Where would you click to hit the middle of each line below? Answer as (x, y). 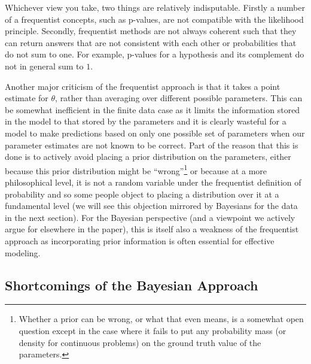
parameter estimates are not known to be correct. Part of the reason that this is (152, 145)
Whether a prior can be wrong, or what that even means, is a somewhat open (161, 319)
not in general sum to (44, 66)
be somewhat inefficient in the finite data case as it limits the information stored (153, 109)
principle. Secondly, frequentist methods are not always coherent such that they (151, 31)
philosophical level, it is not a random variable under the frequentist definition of (153, 182)
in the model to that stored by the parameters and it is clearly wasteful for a (146, 121)
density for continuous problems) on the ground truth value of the (140, 342)
